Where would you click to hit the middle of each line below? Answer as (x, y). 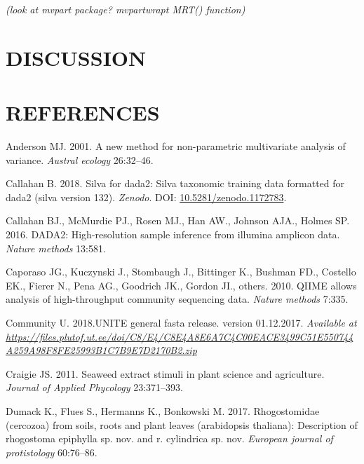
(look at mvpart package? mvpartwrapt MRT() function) (126, 9)
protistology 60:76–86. (52, 452)
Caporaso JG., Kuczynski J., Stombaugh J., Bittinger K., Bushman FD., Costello (181, 272)
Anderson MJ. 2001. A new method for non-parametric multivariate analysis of (176, 146)
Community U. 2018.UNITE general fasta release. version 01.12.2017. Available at (181, 323)
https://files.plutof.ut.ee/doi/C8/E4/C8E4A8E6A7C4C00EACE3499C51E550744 (180, 336)
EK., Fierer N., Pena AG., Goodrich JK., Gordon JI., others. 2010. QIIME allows (181, 285)
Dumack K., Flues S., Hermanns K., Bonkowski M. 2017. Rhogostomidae (163, 411)
